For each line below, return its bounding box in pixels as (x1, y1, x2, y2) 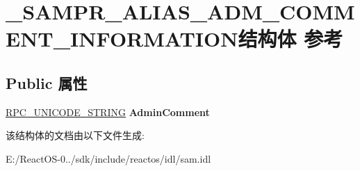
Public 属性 (6, 72, 88, 93)
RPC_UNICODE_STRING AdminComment (6, 104, 210, 119)
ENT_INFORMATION (6, 24, 238, 53)
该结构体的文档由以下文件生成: (6, 128, 145, 142)
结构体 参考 (238, 24, 343, 53)
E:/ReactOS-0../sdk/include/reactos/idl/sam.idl (6, 151, 211, 165)
